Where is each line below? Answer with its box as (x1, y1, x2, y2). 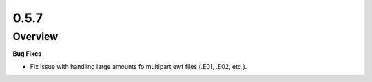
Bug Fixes (12, 50, 42, 58)
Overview (12, 30, 59, 43)
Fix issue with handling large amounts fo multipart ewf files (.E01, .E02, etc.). (30, 62, 247, 70)
